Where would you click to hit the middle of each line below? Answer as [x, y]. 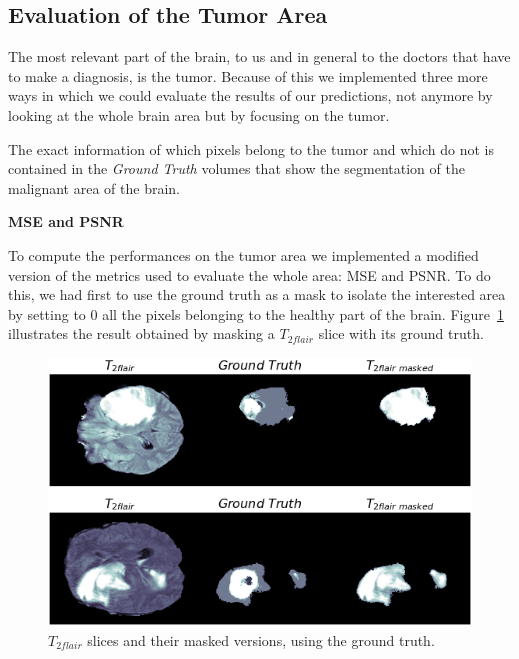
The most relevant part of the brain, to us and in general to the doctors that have [259, 56]
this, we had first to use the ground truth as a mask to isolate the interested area [257, 294]
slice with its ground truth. [401, 333]
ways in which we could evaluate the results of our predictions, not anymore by [250, 95]
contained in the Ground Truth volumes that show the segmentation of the [236, 168]
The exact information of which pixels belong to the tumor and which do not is [251, 148]
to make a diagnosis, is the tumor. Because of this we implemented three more [248, 75]
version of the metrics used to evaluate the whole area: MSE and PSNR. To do [249, 274]
